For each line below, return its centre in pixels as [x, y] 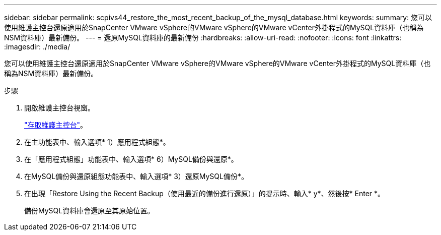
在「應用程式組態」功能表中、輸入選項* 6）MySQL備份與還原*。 [131, 159]
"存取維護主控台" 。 [56, 125]
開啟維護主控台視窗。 [59, 108]
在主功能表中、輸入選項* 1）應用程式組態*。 [97, 142]
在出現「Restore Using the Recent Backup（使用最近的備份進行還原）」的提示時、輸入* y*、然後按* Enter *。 [205, 193]
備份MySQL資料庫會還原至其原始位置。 [89, 211]
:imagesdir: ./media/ [37, 47]
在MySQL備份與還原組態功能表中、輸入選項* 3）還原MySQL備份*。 [136, 176]
